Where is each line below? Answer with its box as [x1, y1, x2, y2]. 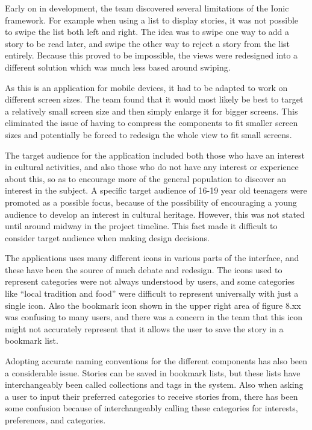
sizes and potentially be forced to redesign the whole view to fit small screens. [5, 128, 292, 141]
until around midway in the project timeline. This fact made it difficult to [5, 220, 278, 232]
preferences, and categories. [5, 414, 106, 426]
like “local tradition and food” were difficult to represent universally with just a [5, 287, 299, 300]
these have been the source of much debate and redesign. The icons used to [5, 263, 282, 276]
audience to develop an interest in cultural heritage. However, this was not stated [5, 207, 305, 220]
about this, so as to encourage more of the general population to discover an [5, 172, 287, 185]
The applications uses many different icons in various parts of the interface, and [5, 251, 299, 264]
